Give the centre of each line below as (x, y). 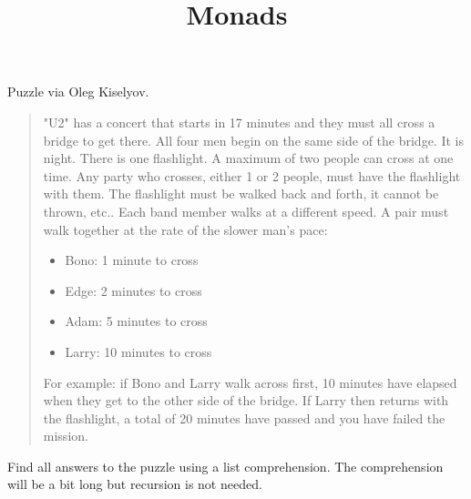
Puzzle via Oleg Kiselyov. (78, 92)
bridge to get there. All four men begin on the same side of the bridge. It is (253, 140)
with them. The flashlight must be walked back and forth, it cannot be (241, 193)
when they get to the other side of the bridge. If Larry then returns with (246, 400)
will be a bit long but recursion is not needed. (135, 484)
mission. (66, 436)
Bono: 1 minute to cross (132, 260)
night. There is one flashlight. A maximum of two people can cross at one (248, 158)
